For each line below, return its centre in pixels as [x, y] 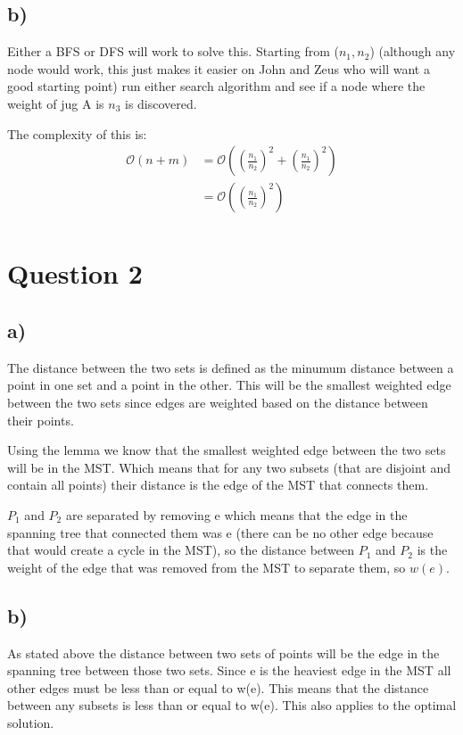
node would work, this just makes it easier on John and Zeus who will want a [219, 68]
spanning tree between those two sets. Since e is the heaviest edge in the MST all [229, 670]
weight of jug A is [56, 103]
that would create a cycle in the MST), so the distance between [181, 550]
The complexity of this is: [77, 133]
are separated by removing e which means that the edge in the [236, 515]
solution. [31, 722]
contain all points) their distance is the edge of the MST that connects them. [218, 485]
